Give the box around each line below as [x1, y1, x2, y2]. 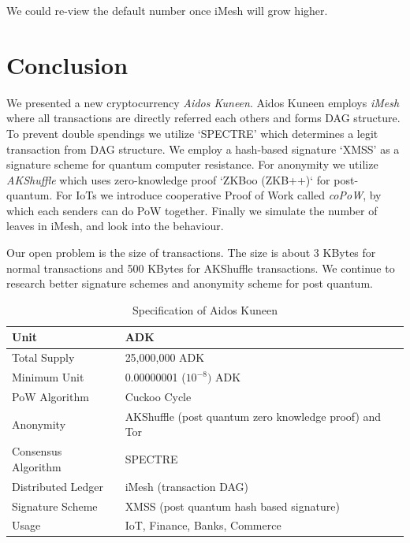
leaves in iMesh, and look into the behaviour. [6, 218, 224, 234]
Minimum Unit [12, 369, 84, 385]
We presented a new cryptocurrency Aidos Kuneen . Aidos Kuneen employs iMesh [6, 94, 400, 110]
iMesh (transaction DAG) [125, 478, 249, 494]
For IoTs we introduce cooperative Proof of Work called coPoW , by [56, 187, 382, 203]
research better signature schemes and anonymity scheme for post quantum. [6, 275, 373, 292]
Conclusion [6, 48, 129, 80]
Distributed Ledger [12, 478, 104, 494]
